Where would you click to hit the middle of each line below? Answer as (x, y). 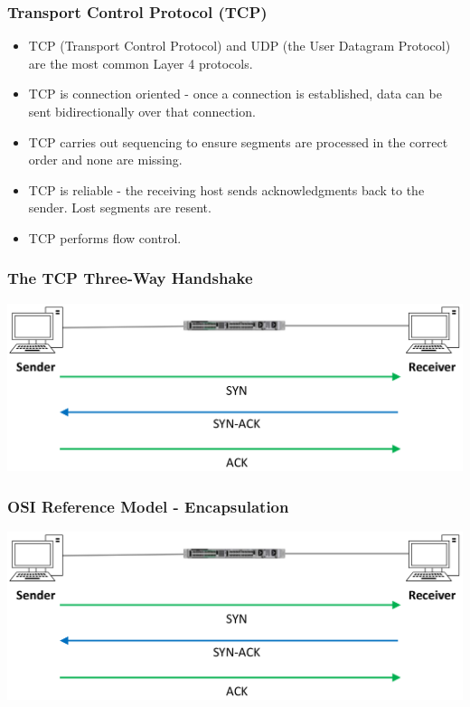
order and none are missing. (105, 160)
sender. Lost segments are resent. (120, 207)
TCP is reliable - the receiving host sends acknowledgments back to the (226, 189)
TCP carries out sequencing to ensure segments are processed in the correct (238, 141)
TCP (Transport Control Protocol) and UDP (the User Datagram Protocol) (240, 46)
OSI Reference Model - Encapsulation (148, 506)
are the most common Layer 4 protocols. (141, 63)
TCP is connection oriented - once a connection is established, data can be (235, 94)
